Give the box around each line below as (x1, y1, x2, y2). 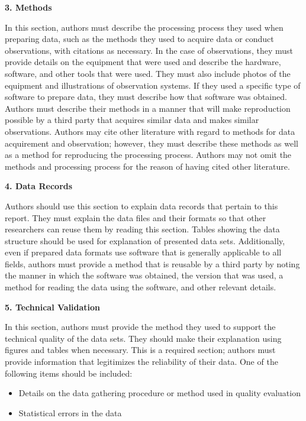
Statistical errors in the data (18, 406, 122, 419)
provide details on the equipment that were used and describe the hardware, (5, 56, 281, 68)
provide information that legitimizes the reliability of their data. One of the (5, 355, 278, 368)
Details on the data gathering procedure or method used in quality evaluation (18, 387, 301, 399)
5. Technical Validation (5, 300, 101, 313)
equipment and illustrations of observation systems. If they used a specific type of (5, 79, 301, 91)
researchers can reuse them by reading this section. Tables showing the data (5, 223, 280, 235)
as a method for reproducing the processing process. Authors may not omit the (5, 148, 292, 161)
